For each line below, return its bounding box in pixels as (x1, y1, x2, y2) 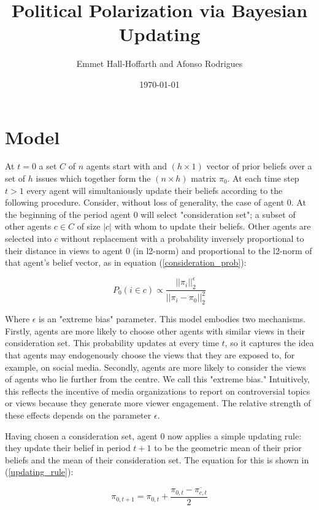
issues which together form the (36, 172, 151, 185)
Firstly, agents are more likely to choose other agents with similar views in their (5, 324, 305, 337)
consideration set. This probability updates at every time (5, 336, 219, 349)
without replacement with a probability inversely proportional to (61, 232, 304, 244)
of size (77, 220, 101, 233)
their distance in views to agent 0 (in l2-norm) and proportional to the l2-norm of (5, 244, 312, 257)
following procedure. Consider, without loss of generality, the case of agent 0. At (5, 196, 306, 209)
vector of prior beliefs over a (206, 160, 312, 172)
